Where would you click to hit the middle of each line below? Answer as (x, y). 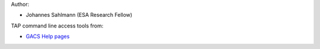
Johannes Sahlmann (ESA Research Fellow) (79, 15)
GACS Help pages (48, 36)
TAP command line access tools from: (57, 26)
